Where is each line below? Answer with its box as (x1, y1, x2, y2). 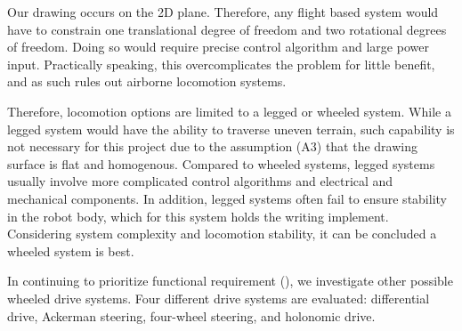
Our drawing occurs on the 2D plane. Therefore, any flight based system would (7, 3, 439, 20)
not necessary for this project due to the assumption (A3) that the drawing (7, 137, 417, 156)
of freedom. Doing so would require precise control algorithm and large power (7, 37, 429, 56)
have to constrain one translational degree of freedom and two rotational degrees (7, 20, 447, 38)
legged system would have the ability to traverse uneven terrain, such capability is (7, 119, 455, 138)
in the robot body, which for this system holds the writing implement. (7, 206, 389, 225)
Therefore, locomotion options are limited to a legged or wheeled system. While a (7, 101, 451, 120)
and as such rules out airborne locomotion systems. (7, 72, 287, 91)
